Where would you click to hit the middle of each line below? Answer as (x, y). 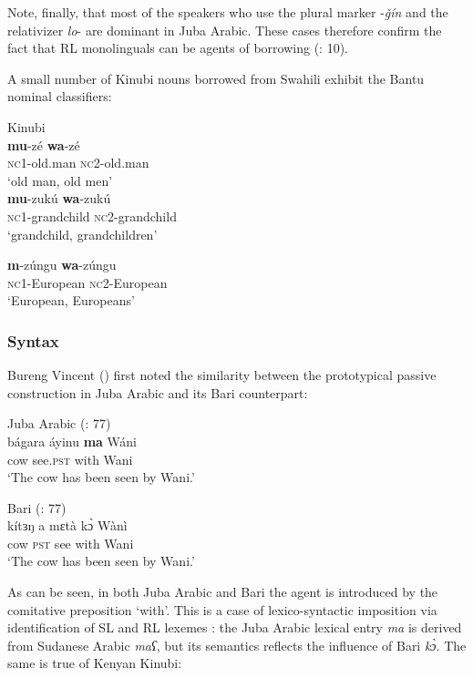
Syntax (33, 340)
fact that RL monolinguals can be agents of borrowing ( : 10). (178, 48)
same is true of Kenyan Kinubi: (95, 663)
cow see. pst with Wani (70, 459)
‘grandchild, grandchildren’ (82, 234)
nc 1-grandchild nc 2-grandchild (92, 216)
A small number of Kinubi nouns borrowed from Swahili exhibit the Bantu (216, 78)
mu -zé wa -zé (44, 144)
